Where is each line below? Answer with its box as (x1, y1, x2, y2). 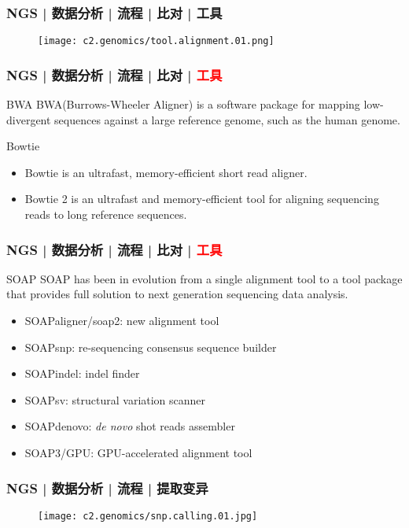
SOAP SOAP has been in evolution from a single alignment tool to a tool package (6, 270, 403, 286)
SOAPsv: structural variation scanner (24, 391, 206, 408)
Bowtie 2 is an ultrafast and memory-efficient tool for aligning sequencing (24, 190, 379, 207)
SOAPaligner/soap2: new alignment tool (24, 312, 219, 329)
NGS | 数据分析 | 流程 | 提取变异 (6, 478, 208, 497)
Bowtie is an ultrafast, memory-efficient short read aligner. (24, 164, 308, 180)
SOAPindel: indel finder (24, 365, 140, 382)
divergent (6, 111, 51, 127)
